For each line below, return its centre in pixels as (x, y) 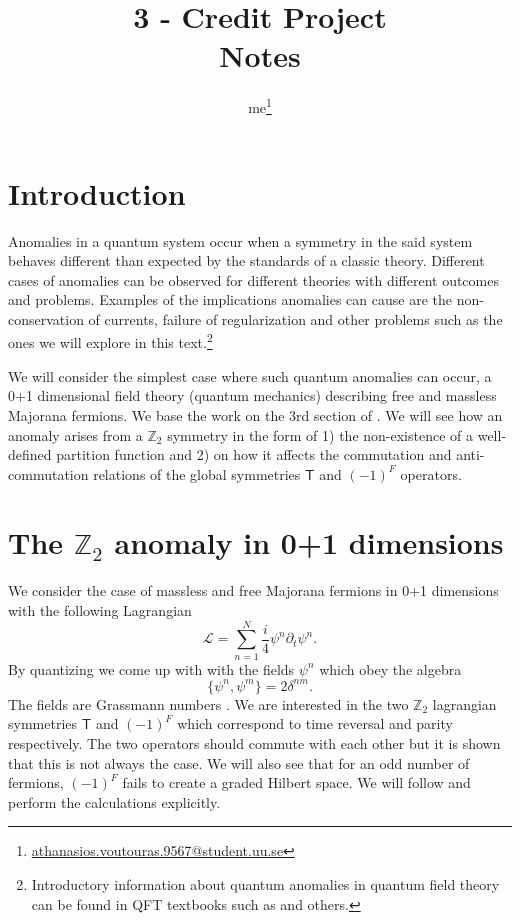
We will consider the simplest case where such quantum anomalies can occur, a (250, 375)
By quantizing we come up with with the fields (151, 668)
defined (30, 454)
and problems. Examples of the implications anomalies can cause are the (230, 299)
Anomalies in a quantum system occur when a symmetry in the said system (240, 240)
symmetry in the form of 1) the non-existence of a (320, 434)
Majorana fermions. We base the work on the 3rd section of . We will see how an (255, 414)
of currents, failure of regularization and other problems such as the (295, 318)
